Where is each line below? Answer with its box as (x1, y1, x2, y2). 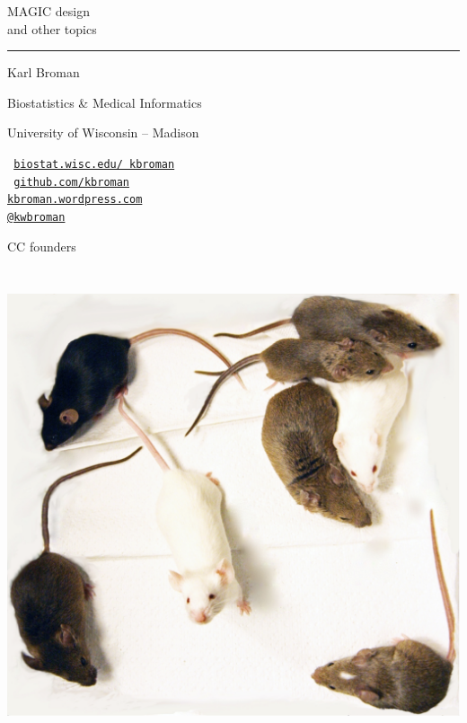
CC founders (7, 236, 76, 255)
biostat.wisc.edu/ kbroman (13, 157, 175, 171)
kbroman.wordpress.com (7, 193, 143, 207)
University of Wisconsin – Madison (7, 123, 199, 142)
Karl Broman (7, 63, 80, 82)
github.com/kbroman (13, 175, 130, 189)
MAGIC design (7, 2, 90, 20)
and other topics (7, 19, 97, 38)
